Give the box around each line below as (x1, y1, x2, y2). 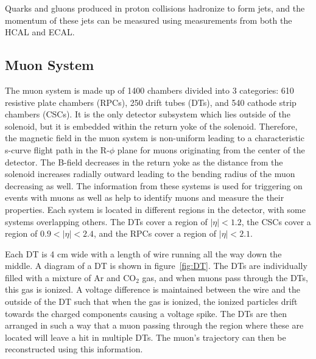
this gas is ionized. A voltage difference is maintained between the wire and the (5, 283, 300, 296)
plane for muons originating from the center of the (117, 143, 305, 156)
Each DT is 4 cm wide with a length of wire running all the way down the (5, 247, 282, 260)
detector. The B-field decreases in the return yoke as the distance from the (5, 155, 283, 168)
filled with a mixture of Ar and (5, 271, 121, 284)
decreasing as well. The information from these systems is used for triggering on (5, 179, 303, 192)
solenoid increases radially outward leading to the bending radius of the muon (5, 167, 295, 180)
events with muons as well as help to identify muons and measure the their (5, 191, 284, 204)
